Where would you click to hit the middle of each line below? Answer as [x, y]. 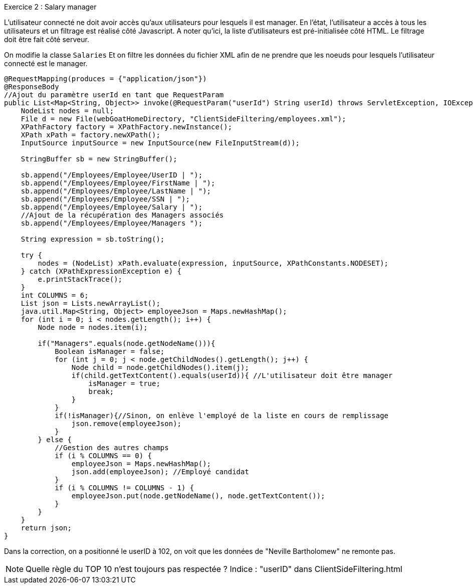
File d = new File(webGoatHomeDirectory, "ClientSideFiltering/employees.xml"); [183, 119]
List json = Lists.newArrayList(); [90, 303]
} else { [55, 440]
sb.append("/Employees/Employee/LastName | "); [116, 191]
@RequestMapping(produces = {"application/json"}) [105, 79]
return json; [46, 528]
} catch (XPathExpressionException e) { [101, 271]
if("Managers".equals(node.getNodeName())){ [127, 343]
